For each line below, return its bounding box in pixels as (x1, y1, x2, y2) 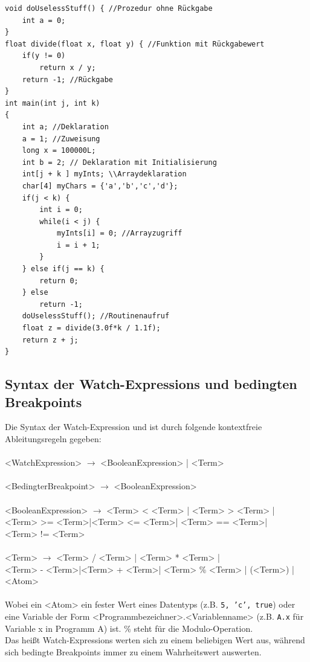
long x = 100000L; (22, 146, 96, 155)
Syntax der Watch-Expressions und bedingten (5, 374, 297, 393)
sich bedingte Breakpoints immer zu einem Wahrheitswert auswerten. (5, 645, 262, 658)
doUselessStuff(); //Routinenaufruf (22, 312, 170, 321)
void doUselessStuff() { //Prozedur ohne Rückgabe (5, 4, 213, 13)
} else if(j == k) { (22, 265, 105, 274)
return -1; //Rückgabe (22, 75, 113, 84)
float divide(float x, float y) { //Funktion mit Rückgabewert (5, 39, 265, 48)
